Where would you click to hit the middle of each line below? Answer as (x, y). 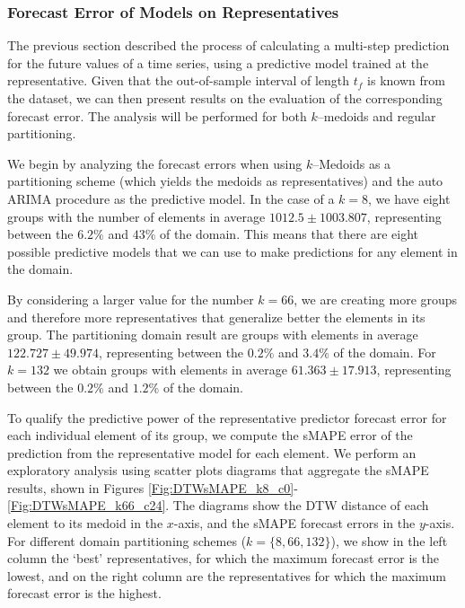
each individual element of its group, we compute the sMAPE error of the (210, 435)
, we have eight (409, 198)
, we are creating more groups (376, 299)
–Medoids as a (352, 163)
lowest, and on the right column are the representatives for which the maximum (227, 575)
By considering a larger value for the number (131, 299)
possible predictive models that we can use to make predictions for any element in (232, 251)
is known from (406, 80)
